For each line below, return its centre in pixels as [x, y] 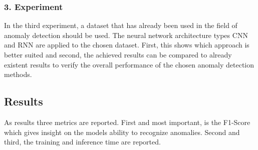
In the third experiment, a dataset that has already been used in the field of [121, 25]
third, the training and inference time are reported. [82, 142]
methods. [18, 74]
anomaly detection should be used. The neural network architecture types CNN [126, 35]
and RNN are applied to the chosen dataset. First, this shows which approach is [127, 45]
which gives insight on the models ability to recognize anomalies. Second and [122, 132]
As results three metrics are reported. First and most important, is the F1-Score [127, 122]
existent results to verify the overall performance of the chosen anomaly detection [129, 64]
